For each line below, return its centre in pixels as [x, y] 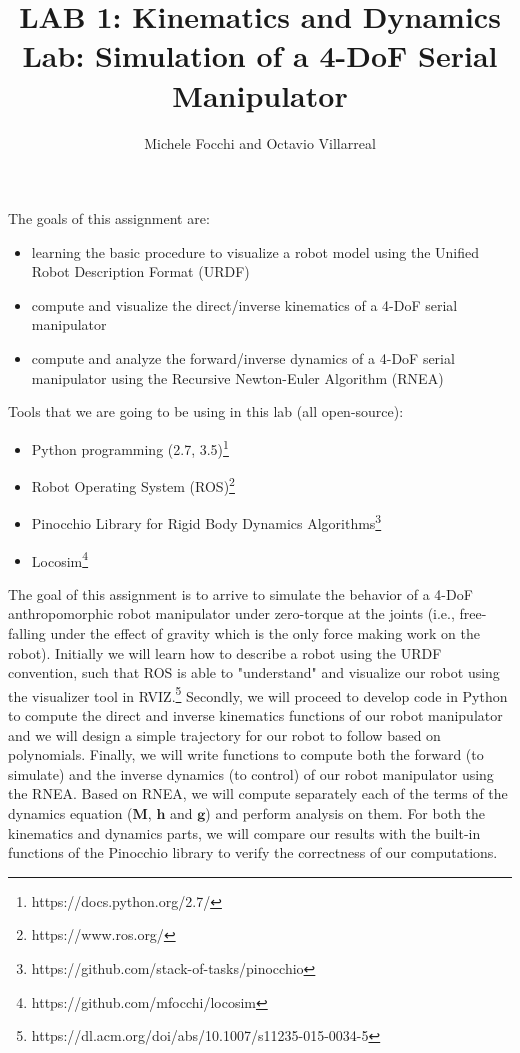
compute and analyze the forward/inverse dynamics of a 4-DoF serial [243, 358]
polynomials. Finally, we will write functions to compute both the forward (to [246, 754]
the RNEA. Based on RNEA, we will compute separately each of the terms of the [258, 793]
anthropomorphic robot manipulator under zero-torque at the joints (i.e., [231, 613]
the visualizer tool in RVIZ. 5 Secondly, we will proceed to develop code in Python [258, 694]
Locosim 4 [60, 559]
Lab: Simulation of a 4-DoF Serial [260, 55]
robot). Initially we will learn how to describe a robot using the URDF [225, 652]
